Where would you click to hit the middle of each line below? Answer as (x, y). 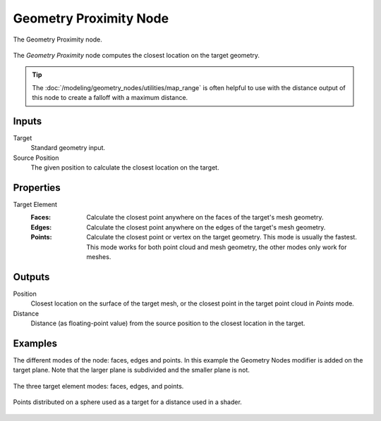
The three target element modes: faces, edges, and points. (98, 386)
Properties (37, 188)
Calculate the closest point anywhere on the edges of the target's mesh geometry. (206, 227)
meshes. (99, 257)
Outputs (31, 277)
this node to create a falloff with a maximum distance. (110, 98)
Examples (35, 343)
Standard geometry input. (68, 148)
